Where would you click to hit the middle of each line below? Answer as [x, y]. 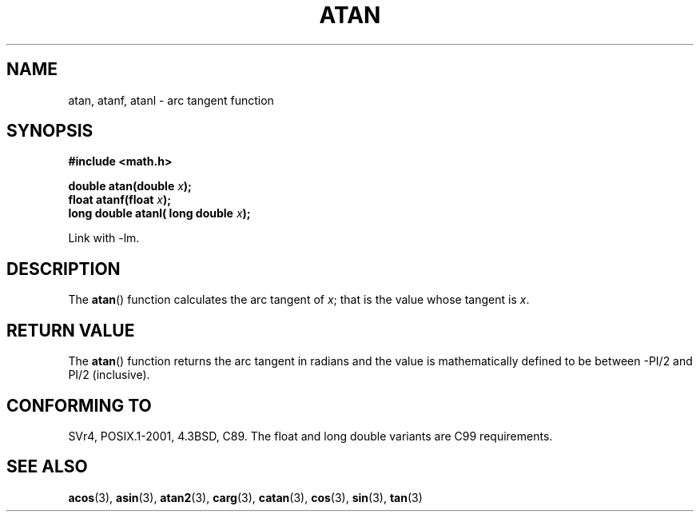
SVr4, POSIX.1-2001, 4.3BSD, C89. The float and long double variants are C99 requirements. [310, 436]
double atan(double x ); [130, 186]
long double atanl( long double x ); [159, 213]
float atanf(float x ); [120, 200]
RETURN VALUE [71, 330]
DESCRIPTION [64, 269]
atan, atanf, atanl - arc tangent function [171, 100]
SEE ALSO [47, 467]
